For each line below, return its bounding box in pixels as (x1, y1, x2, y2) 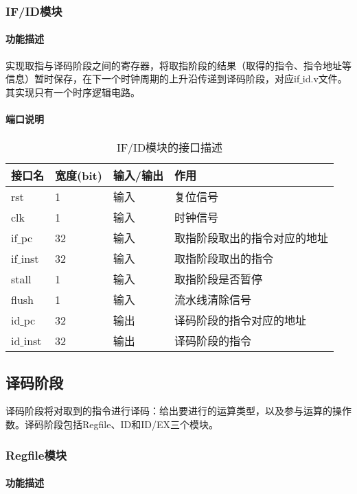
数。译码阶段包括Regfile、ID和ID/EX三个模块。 (5, 417, 218, 432)
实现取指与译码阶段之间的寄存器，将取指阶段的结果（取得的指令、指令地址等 (5, 58, 352, 72)
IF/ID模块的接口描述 (116, 139, 223, 156)
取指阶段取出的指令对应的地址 (174, 230, 329, 246)
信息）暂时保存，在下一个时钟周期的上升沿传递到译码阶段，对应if (5, 71, 300, 86)
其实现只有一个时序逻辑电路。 (5, 84, 140, 99)
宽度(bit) (55, 167, 102, 184)
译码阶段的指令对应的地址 (174, 312, 307, 329)
